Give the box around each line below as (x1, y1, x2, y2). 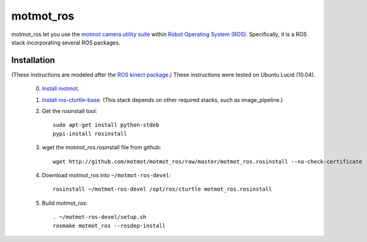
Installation (11, 55, 55, 65)
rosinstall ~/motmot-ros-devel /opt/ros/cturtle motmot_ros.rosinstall (53, 186, 272, 193)
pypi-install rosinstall (53, 130, 127, 137)
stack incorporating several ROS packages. (11, 38, 120, 46)
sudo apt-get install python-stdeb (53, 122, 160, 128)
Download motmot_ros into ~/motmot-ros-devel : (42, 171, 171, 178)
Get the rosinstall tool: (42, 108, 97, 115)
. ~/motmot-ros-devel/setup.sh (53, 214, 147, 221)
